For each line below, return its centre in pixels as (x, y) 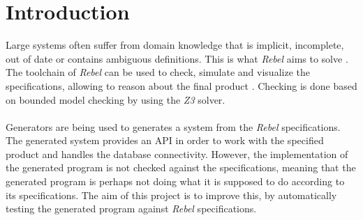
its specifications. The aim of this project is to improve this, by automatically (171, 195)
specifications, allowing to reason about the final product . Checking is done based (181, 85)
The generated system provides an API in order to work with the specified (165, 140)
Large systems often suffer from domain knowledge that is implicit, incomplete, (175, 45)
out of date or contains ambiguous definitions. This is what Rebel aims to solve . (177, 58)
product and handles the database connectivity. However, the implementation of (177, 154)
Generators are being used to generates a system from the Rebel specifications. (173, 126)
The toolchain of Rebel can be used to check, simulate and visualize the (158, 72)
